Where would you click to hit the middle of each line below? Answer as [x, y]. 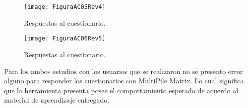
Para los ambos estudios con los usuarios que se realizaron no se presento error [124, 71]
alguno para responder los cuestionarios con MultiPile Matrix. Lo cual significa [124, 81]
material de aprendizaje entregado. [57, 100]
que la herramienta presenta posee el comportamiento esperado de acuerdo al [121, 90]
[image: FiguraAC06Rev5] [65, 39]
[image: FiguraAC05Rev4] [65, 7]
